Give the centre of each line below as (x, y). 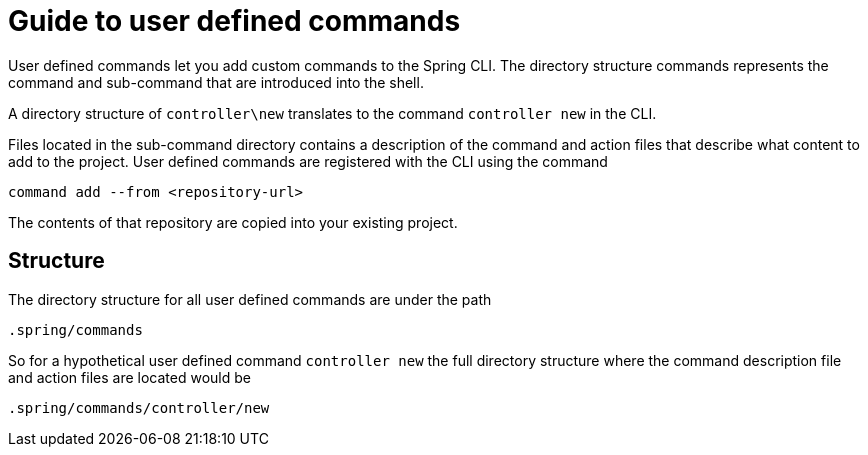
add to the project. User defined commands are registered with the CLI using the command (308, 161)
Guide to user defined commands (234, 21)
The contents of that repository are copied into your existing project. (233, 222)
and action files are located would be (129, 377)
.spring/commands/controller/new (139, 407)
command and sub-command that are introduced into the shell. (216, 82)
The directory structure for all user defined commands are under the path (250, 299)
